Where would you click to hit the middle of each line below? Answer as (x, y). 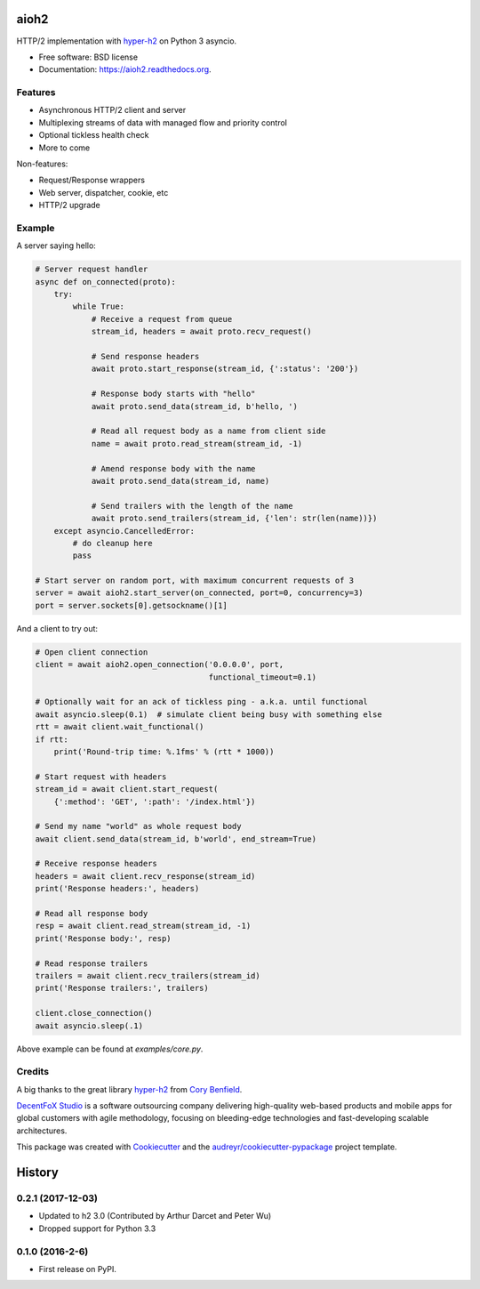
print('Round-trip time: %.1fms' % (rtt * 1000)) (164, 751)
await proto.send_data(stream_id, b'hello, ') (194, 406)
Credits (32, 1072)
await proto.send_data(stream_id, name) (180, 481)
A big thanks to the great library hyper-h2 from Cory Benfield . (129, 1089)
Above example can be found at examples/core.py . (110, 1049)
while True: (98, 306)
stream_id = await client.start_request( (127, 789)
